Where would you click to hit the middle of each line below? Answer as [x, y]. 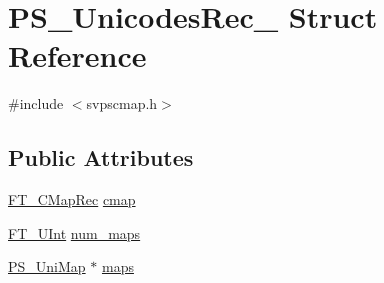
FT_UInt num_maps [74, 232]
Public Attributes [101, 157]
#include [36, 103]
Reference [77, 55]
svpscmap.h [122, 103]
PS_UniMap [47, 266]
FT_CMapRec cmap [72, 199]
